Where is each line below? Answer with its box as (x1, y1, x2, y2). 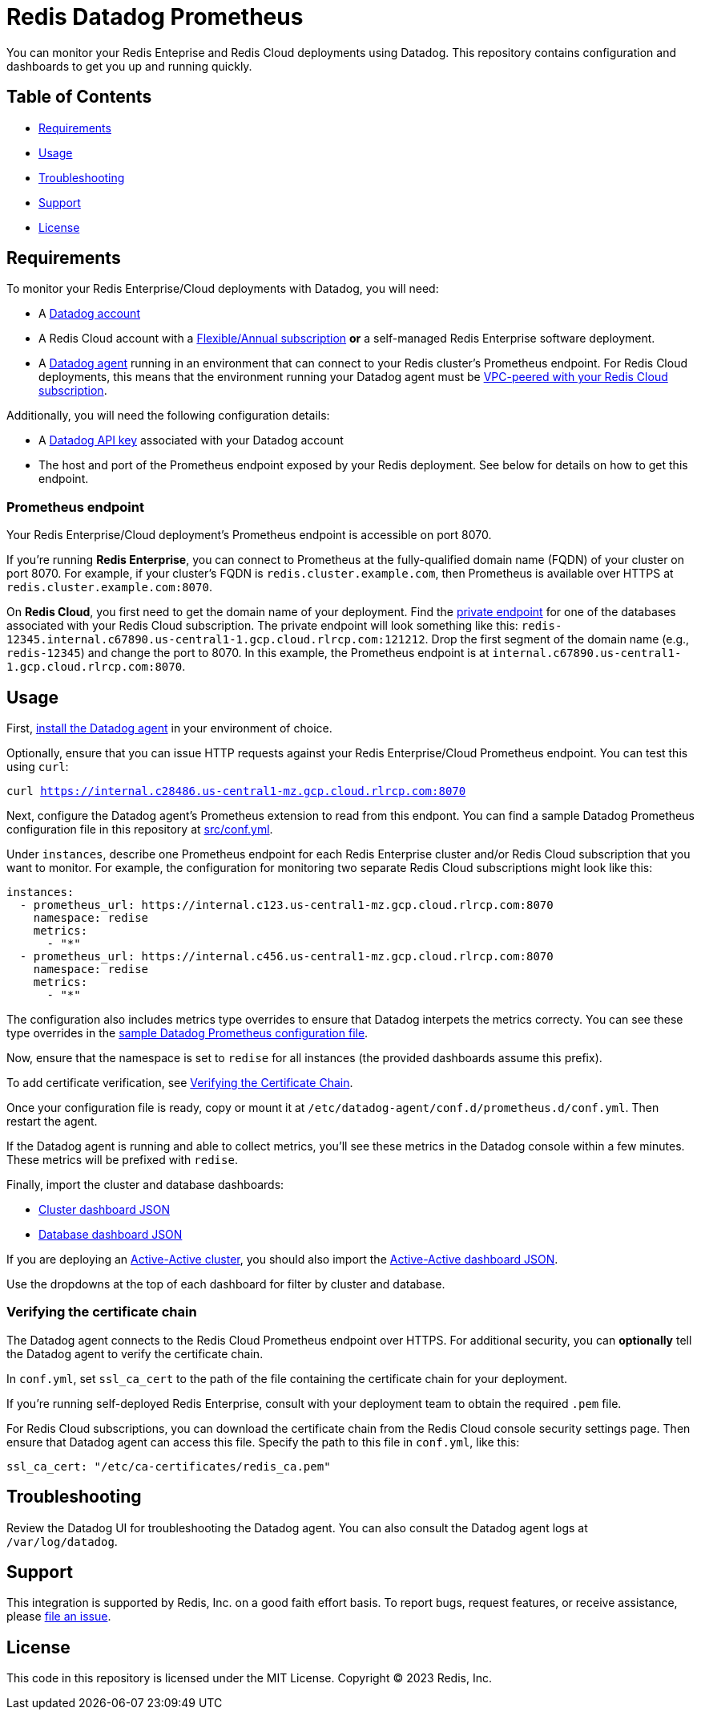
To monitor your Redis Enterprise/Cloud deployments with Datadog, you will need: (6, 282, 439, 296)
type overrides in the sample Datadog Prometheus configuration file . (6, 1026, 369, 1041)
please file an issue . (6, 1609, 111, 1624)
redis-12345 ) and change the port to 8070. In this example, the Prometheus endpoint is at (6, 646, 489, 660)
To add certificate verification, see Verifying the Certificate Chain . (6, 1076, 353, 1090)
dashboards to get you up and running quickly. (6, 59, 252, 73)
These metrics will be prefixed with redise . (6, 1153, 238, 1167)
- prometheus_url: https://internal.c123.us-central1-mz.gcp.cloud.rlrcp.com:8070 (19, 899, 554, 912)
